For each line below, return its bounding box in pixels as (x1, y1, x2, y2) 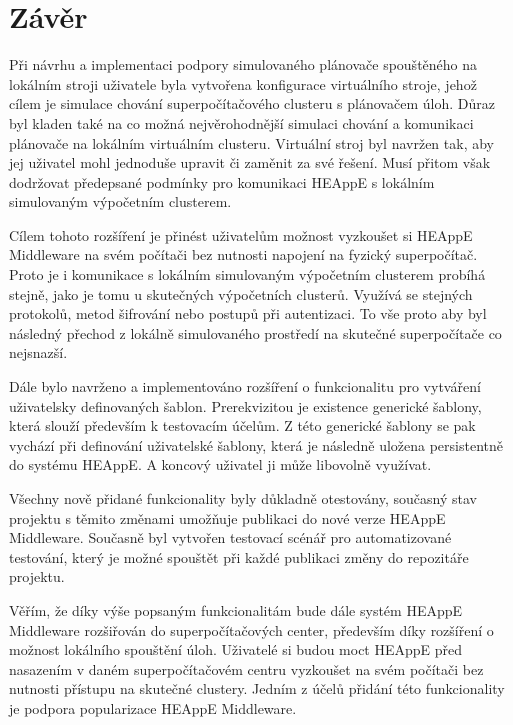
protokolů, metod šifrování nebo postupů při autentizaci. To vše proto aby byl (9, 303, 487, 324)
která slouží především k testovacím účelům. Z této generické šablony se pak (9, 415, 476, 436)
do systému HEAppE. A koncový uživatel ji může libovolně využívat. (9, 454, 432, 475)
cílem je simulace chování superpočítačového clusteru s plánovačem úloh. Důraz (9, 93, 495, 114)
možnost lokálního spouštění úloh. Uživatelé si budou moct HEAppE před (9, 639, 463, 660)
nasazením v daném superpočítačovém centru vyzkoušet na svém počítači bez (9, 658, 484, 679)
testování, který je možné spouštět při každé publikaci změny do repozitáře (9, 546, 469, 567)
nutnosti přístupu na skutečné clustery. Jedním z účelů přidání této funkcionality (9, 678, 505, 699)
